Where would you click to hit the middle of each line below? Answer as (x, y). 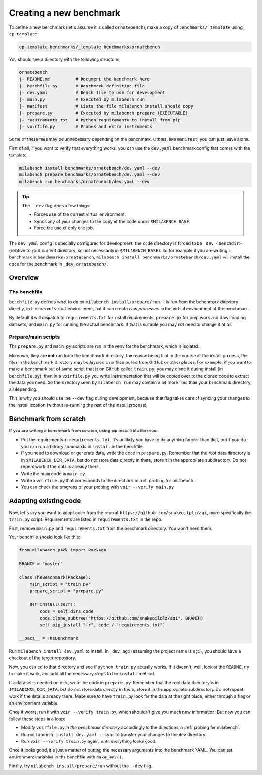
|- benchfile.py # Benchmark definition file (82, 86)
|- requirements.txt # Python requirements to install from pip (100, 120)
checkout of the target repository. (42, 658)
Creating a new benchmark (65, 13)
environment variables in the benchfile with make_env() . (66, 757)
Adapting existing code (45, 501)
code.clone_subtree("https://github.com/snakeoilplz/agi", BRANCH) (122, 618)
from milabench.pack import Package (63, 550)
